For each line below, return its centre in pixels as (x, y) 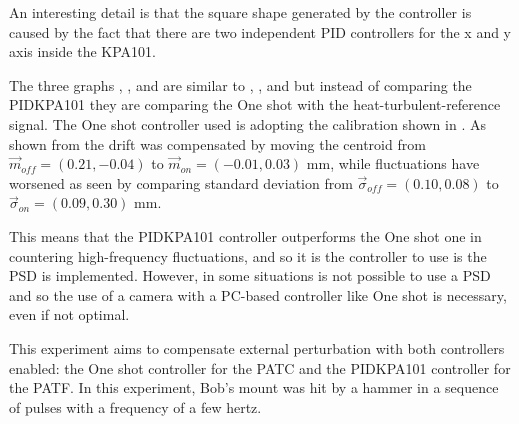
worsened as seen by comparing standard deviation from (181, 182)
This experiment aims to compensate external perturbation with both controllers (257, 347)
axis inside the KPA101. (82, 51)
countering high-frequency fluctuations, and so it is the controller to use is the (248, 255)
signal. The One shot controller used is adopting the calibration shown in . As (247, 123)
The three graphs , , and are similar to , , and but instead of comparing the (240, 84)
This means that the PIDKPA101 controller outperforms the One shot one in (245, 235)
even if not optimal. (69, 314)
